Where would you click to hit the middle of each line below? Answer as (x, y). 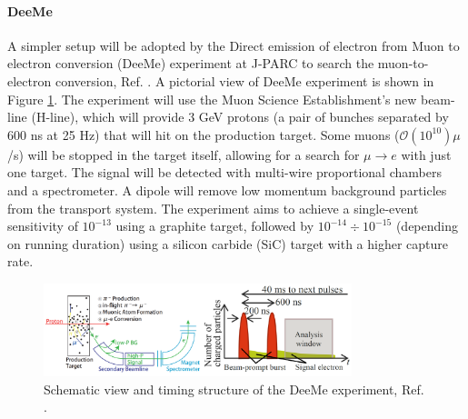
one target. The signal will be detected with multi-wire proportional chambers (224, 172)
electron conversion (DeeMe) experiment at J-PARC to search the (191, 63)
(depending (427, 226)
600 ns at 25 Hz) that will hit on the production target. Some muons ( (204, 134)
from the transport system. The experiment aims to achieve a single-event (213, 208)
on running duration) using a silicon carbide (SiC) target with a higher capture (228, 243)
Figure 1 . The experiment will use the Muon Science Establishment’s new (212, 99)
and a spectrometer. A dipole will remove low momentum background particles (227, 190)
